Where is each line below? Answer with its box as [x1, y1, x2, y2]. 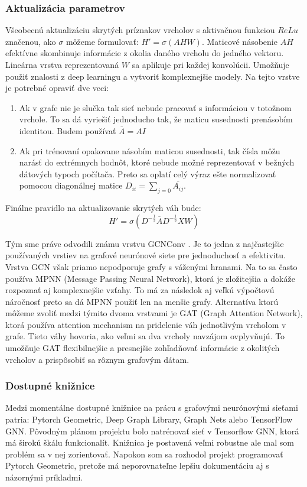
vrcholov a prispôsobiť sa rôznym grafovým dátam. [5, 353, 190, 365]
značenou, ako [5, 35, 56, 47]
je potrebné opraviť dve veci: [5, 82, 109, 94]
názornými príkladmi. [5, 471, 83, 483]
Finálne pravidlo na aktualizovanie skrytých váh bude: [5, 202, 201, 214]
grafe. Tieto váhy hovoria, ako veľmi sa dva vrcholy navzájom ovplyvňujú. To [5, 330, 285, 342]
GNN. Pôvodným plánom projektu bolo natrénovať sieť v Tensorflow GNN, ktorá [5, 424, 299, 437]
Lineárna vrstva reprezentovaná [5, 59, 119, 70]
